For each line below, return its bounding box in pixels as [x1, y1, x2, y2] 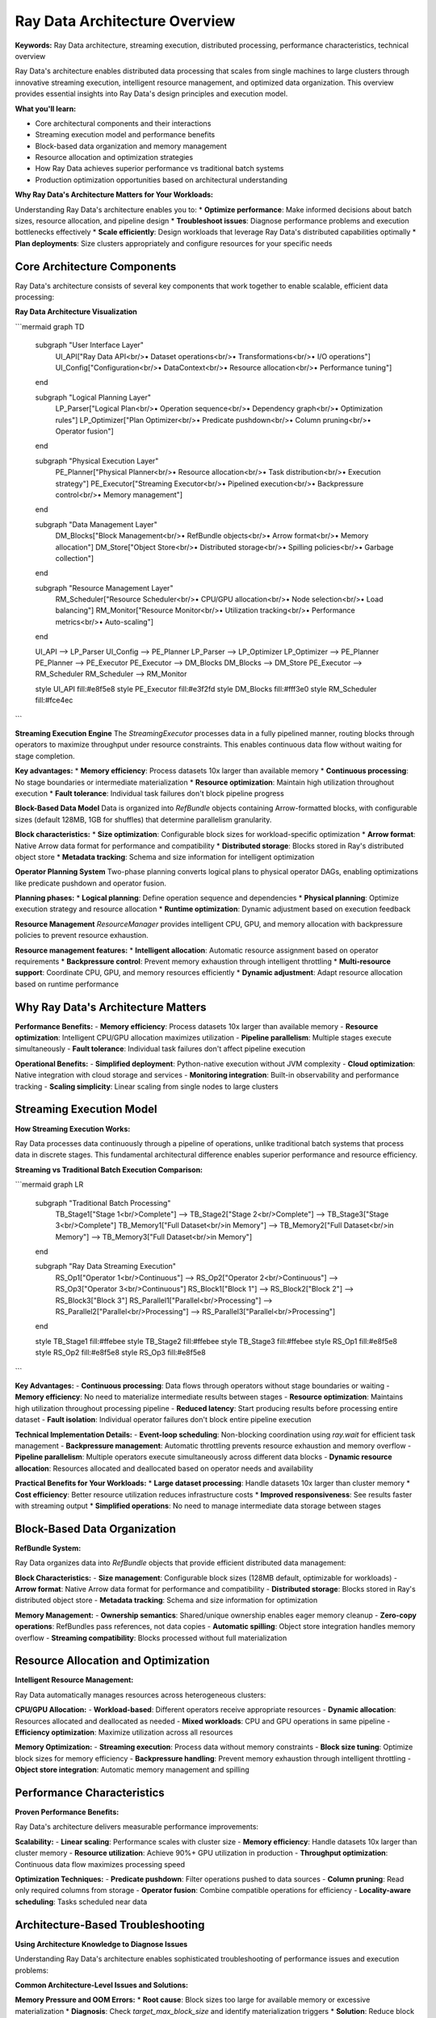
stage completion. [15, 751, 76, 760]
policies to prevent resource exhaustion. [15, 931, 149, 940]
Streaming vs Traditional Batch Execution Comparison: [15, 1165, 203, 1174]
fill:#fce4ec [35, 695, 73, 705]
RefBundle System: [15, 1543, 82, 1553]
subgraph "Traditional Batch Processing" [35, 1198, 171, 1208]
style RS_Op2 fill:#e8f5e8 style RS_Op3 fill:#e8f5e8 [35, 1348, 206, 1358]
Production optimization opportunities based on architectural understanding [35, 174, 288, 185]
